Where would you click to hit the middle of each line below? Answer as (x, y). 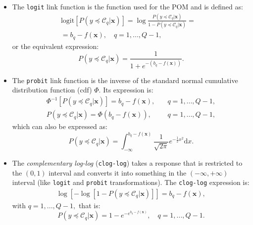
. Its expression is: (126, 90)
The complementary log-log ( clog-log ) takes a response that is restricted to (127, 162)
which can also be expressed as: (60, 126)
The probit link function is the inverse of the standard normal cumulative (125, 80)
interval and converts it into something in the (118, 172)
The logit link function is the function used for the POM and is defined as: (127, 6)
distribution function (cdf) (52, 90)
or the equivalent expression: (55, 46)
